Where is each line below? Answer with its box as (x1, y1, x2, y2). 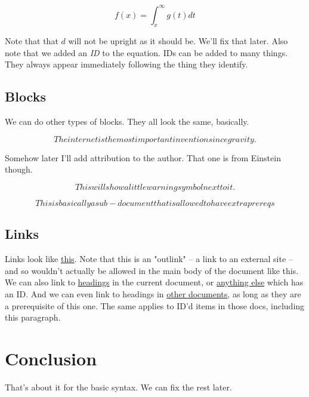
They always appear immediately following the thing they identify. (5, 58, 248, 70)
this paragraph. (5, 311, 61, 324)
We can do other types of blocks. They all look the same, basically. (5, 115, 249, 128)
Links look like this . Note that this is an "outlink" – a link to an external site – (5, 253, 293, 265)
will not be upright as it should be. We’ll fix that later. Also (68, 35, 288, 47)
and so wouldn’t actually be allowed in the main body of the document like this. (5, 264, 299, 276)
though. (5, 163, 33, 176)
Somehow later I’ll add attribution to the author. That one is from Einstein (5, 151, 281, 164)
